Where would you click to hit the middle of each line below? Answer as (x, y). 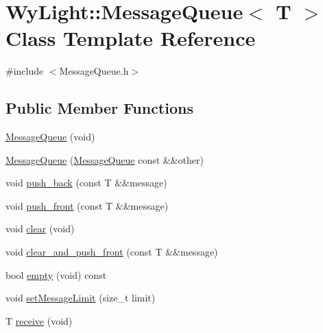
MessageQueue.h (94, 71)
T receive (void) (39, 320)
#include (25, 71)
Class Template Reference (131, 38)
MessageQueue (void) (50, 137)
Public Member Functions (99, 108)
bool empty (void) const (56, 274)
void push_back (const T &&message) (86, 183)
